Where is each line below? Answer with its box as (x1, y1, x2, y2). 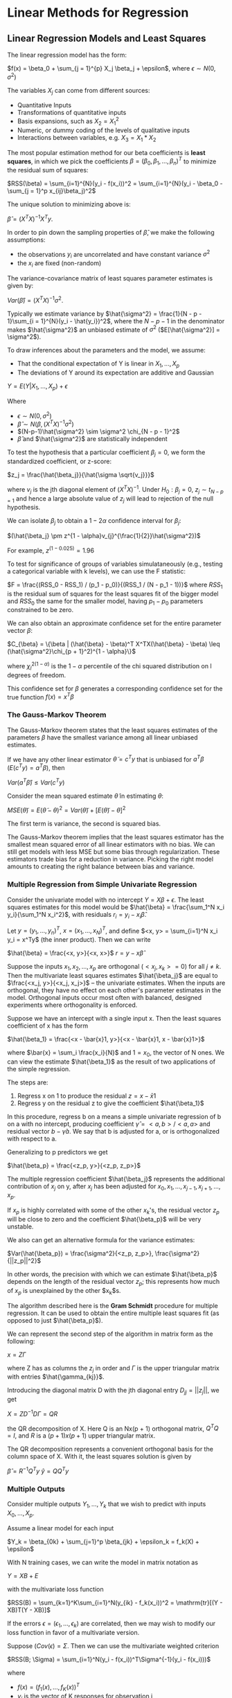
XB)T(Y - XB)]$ (7, 1605, 51, 1614)
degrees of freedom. (7, 670, 66, 679)
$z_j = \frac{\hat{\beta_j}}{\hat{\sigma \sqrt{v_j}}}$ (7, 471, 154, 479)
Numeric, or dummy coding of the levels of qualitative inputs (17, 126, 190, 134)
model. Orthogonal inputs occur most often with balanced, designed (7, 993, 202, 1001)
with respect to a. (7, 1134, 57, 1143)
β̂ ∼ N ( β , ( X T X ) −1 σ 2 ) (17, 419, 74, 429)
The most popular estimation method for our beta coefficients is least (7, 148, 206, 157)
